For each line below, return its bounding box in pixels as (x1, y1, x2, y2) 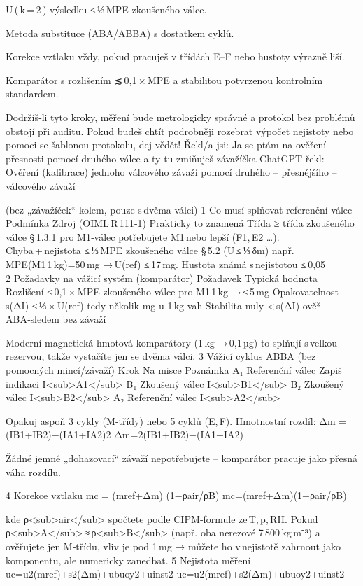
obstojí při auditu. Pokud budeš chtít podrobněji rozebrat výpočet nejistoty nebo (6, 123, 354, 138)
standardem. (6, 86, 59, 101)
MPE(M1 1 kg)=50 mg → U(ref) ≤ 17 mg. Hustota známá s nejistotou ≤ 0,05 (6, 256, 326, 271)
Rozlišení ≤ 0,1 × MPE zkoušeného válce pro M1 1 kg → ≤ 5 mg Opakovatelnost (6, 284, 339, 299)
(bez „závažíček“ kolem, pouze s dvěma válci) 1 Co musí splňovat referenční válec (6, 202, 353, 216)
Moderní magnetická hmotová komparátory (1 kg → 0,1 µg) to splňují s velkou (6, 335, 337, 349)
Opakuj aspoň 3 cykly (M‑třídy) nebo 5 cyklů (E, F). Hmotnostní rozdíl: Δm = (6, 413, 346, 428)
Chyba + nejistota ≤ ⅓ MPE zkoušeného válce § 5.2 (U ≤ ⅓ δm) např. (6, 243, 294, 258)
